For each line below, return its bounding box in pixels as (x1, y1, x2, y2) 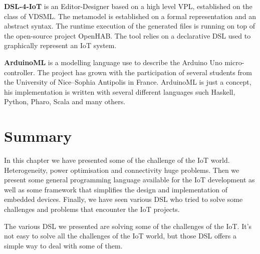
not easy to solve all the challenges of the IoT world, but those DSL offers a (4, 230, 236, 241)
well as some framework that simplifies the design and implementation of (4, 184, 228, 194)
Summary (4, 126, 72, 146)
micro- (224, 57, 244, 67)
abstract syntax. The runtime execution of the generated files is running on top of (4, 21, 255, 31)
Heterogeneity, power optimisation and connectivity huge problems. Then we (4, 164, 239, 175)
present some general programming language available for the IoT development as (4, 174, 255, 185)
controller (4, 67, 34, 77)
